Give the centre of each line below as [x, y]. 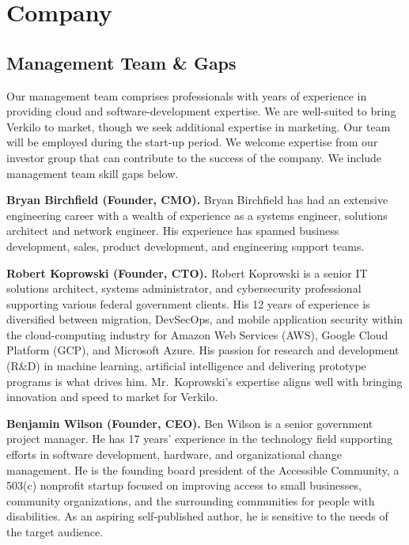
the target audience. [55, 532]
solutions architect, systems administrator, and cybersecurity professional [184, 288]
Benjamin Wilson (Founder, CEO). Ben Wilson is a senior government [190, 423]
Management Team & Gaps [121, 62]
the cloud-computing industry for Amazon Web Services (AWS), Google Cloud [197, 334]
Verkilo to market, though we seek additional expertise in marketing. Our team [199, 126]
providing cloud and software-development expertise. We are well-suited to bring [201, 111]
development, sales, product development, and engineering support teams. [186, 246]
